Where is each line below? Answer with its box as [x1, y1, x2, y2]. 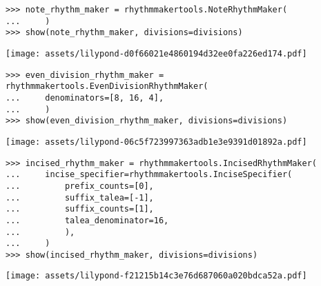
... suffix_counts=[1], [6, 204, 154, 214]
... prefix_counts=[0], [6, 181, 154, 191]
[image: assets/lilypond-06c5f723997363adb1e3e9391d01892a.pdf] [6, 136, 307, 147]
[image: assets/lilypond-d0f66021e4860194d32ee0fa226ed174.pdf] [6, 48, 307, 59]
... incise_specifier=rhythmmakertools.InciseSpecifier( [6, 170, 293, 180]
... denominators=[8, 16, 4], [6, 92, 164, 103]
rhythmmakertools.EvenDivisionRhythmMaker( [6, 81, 208, 92]
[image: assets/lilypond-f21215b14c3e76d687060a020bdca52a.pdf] [6, 271, 307, 281]
